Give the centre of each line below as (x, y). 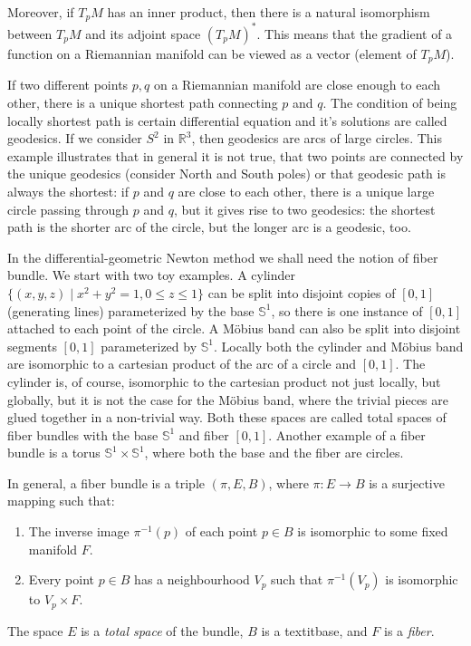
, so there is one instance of (347, 310)
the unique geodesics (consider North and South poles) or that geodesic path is (226, 174)
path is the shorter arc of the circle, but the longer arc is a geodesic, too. (209, 227)
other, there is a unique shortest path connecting (143, 102)
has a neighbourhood (192, 579)
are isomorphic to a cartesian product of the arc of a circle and (182, 364)
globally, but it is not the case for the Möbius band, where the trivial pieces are (228, 399)
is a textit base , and (314, 630)
